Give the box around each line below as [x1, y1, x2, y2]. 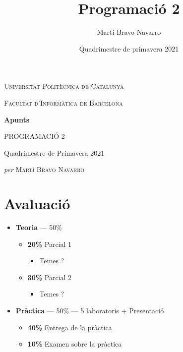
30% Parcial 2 [27, 272, 72, 282]
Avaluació [4, 193, 70, 214]
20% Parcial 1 [27, 238, 72, 249]
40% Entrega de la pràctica [27, 322, 112, 332]
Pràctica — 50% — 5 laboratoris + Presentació [15, 305, 164, 315]
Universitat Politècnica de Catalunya [4, 81, 124, 91]
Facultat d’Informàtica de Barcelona [4, 97, 123, 108]
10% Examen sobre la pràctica [27, 339, 122, 349]
